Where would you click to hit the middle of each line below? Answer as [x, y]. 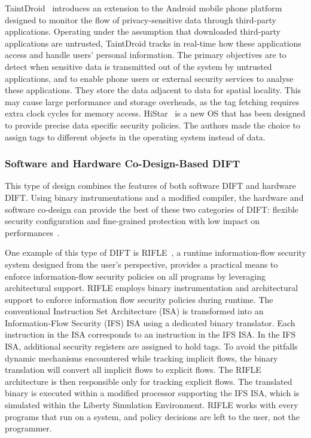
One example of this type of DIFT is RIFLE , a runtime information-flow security [155, 252]
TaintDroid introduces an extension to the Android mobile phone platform [144, 8]
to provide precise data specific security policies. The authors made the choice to [153, 125]
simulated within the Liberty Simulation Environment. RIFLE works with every [152, 405]
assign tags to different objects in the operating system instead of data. [135, 137]
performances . [32, 232]
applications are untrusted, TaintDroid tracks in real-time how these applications [153, 43]
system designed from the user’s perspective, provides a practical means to [141, 264]
